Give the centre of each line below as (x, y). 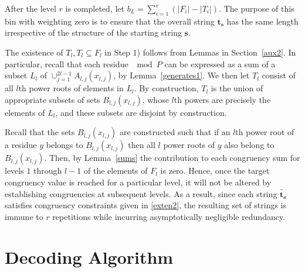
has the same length (262, 21)
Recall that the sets (40, 132)
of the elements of (116, 171)
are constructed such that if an (175, 132)
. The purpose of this (257, 8)
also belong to (249, 145)
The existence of (34, 52)
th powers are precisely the (222, 99)
